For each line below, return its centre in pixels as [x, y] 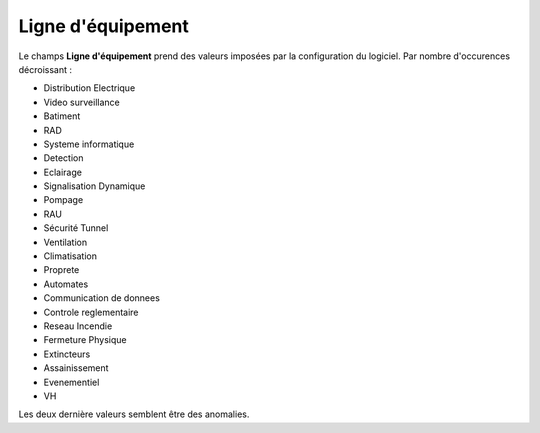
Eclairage [62, 172]
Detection [63, 158]
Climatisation [70, 256]
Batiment [62, 116]
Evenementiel [71, 382]
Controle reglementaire [91, 312]
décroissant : [45, 69]
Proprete [61, 270]
